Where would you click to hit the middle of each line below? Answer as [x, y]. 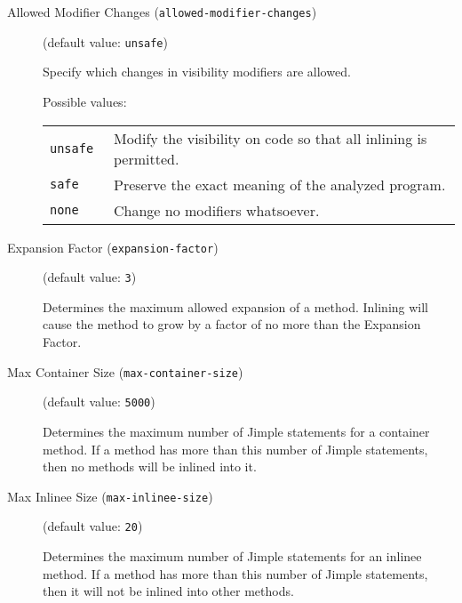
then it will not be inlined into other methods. [168, 591]
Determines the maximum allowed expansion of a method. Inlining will [235, 306]
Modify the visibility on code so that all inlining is [271, 138]
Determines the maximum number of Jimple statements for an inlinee [232, 556]
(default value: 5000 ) [99, 402]
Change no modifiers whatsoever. [217, 210]
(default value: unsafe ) [105, 41]
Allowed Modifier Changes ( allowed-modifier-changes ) [162, 12]
